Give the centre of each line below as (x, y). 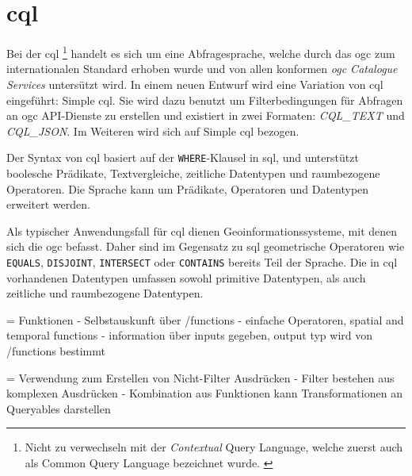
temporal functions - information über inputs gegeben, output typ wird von (189, 335)
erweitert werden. (48, 204)
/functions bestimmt (56, 351)
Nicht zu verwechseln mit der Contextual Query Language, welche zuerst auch (214, 447)
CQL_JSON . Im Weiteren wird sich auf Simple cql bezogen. (153, 131)
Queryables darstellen (59, 408)
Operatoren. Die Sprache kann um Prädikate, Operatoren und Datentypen (188, 188)
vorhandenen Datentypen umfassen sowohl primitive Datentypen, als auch (186, 277)
